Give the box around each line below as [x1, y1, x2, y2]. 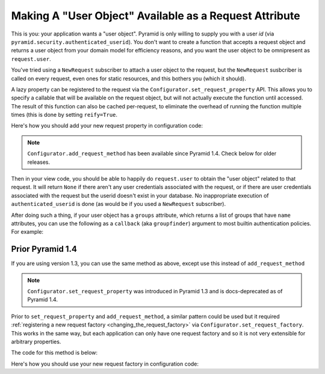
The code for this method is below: [11, 349, 98, 357]
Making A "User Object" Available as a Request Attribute [11, 9, 300, 22]
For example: [11, 228, 44, 235]
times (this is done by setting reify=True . [11, 111, 117, 119]
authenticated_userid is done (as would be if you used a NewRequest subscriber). [11, 201, 226, 208]
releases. [27, 158, 51, 166]
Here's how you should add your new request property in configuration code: [11, 122, 203, 129]
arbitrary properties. [11, 338, 61, 345]
